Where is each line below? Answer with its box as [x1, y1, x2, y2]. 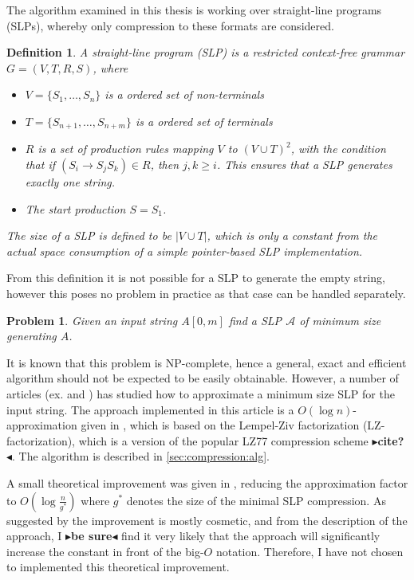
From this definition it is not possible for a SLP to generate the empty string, [6, 269, 385, 286]
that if [25, 156, 56, 173]
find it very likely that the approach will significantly [121, 527, 380, 544]
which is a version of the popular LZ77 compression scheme [78, 432, 369, 449]
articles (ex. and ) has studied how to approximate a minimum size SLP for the [6, 385, 395, 402]
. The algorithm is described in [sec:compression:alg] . [12, 448, 270, 464]
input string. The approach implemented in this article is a [6, 401, 294, 417]
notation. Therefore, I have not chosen [215, 543, 404, 559]
